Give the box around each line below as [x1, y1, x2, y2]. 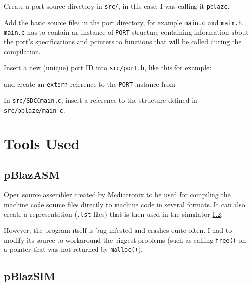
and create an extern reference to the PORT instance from [4, 78, 175, 89]
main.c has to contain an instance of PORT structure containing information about [4, 27, 249, 37]
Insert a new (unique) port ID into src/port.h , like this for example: [4, 62, 212, 73]
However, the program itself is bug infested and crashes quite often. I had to [4, 225, 232, 235]
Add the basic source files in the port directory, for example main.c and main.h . [4, 17, 244, 27]
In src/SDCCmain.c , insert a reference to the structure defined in [4, 95, 197, 105]
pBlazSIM [4, 268, 56, 283]
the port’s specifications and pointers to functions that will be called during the [4, 36, 242, 46]
